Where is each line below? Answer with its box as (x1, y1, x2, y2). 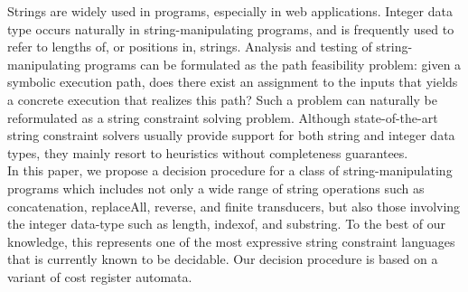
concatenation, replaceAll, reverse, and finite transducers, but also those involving (7, 196, 461, 215)
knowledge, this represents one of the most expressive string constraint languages (7, 231, 455, 250)
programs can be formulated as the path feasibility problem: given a (84, 54, 462, 73)
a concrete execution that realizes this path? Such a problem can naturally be (7, 89, 437, 108)
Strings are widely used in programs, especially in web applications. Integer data (7, 2, 453, 20)
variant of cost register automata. (7, 267, 192, 286)
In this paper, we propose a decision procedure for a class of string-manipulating (7, 161, 453, 180)
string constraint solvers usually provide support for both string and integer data (7, 126, 455, 145)
